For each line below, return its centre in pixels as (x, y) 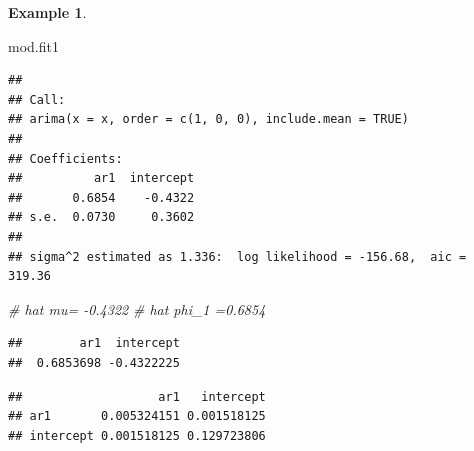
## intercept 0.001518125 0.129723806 (137, 435)
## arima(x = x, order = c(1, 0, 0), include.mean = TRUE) (208, 119)
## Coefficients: (65, 158)
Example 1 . (47, 12)
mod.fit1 (33, 45)
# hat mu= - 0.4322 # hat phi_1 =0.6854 (137, 308)
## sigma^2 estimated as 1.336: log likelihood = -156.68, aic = (237, 256)
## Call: (37, 99)
